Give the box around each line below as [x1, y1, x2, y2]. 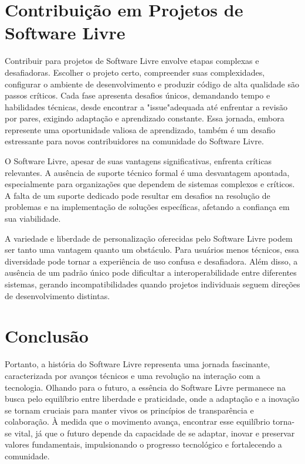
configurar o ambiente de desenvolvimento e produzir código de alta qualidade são [5, 77, 299, 90]
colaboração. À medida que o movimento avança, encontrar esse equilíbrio [5, 415, 270, 428]
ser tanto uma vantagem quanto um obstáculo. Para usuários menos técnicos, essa [5, 243, 299, 256]
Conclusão [5, 324, 89, 348]
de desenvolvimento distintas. [5, 289, 110, 302]
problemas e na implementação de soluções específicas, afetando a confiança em [5, 201, 290, 213]
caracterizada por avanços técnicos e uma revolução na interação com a [5, 369, 260, 381]
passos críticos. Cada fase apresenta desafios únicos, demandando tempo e [5, 89, 270, 101]
